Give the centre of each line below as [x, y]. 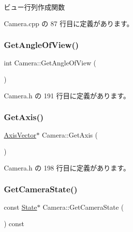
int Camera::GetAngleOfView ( [50, 63]
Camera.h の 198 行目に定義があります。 [67, 167]
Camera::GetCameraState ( [83, 207]
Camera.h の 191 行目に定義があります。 [67, 95]
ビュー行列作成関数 [34, 7]
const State [21, 207]
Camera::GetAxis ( [70, 135]
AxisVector [20, 135]
